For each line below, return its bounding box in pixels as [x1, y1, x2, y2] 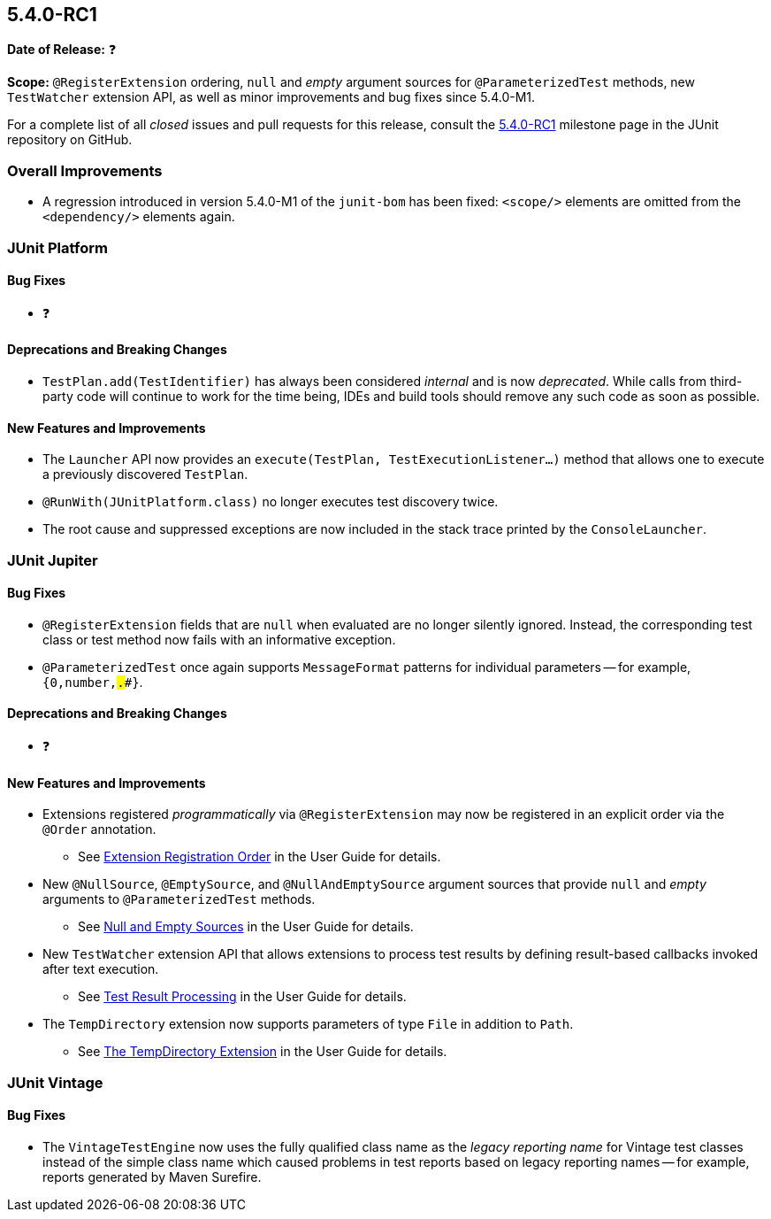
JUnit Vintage [7, 1073, 103, 1092]
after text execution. [42, 961, 159, 977]
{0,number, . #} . [42, 674, 143, 690]
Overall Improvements [7, 161, 163, 180]
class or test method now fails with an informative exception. [42, 631, 396, 647]
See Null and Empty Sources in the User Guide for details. [78, 919, 414, 935]
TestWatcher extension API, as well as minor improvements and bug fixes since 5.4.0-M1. [7, 89, 536, 105]
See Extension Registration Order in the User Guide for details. [78, 849, 441, 865]
